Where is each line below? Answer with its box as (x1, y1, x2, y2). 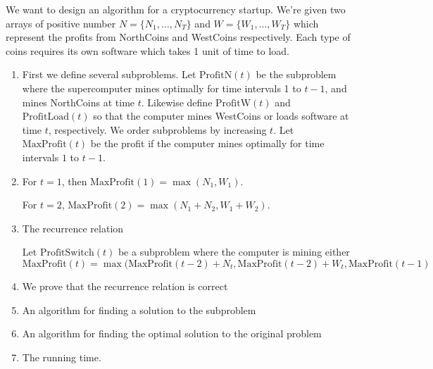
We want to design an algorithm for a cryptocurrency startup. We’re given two (6, 2, 346, 16)
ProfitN (199, 70, 232, 81)
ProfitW (215, 98, 251, 108)
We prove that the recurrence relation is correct (22, 278, 228, 293)
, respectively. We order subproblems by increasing (48, 122, 267, 137)
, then (61, 173, 87, 188)
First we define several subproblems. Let (22, 67, 196, 82)
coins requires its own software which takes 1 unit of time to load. (6, 43, 289, 58)
